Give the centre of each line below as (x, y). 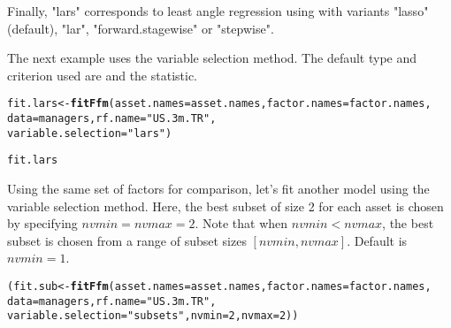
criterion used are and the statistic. (103, 75)
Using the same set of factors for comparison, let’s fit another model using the (218, 188)
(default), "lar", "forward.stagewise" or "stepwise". (141, 28)
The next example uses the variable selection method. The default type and (212, 58)
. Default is (377, 240)
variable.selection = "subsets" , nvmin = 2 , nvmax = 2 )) (153, 316)
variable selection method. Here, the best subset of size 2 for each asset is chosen (225, 206)
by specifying (42, 223)
